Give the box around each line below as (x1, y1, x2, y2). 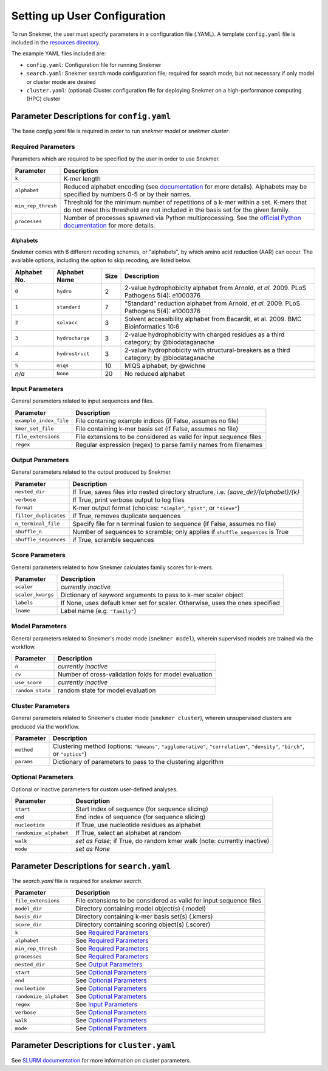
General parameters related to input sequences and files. (11, 397, 154, 404)
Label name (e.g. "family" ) (60, 606, 137, 615)
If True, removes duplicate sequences (72, 511, 181, 520)
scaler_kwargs (15, 592, 54, 598)
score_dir (15, 921, 43, 927)
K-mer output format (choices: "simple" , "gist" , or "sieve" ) (72, 504, 240, 512)
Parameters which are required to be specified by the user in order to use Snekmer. (11, 155, 220, 162)
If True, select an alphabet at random (75, 829, 182, 837)
